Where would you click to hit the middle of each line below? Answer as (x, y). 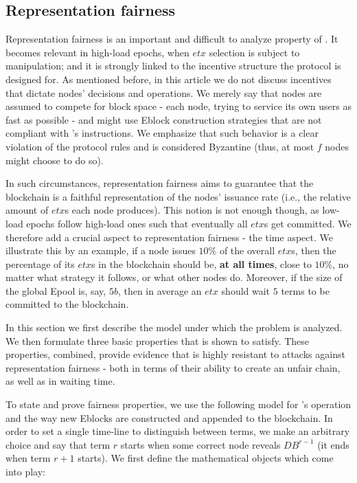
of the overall (247, 250)
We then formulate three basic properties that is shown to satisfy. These (158, 340)
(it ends (333, 444)
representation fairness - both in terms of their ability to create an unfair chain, (173, 367)
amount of (27, 210)
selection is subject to (254, 52)
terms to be (305, 290)
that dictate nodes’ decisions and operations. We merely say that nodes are (164, 92)
